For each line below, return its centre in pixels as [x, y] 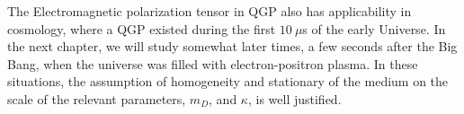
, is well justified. [294, 98]
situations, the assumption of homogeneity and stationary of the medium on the [228, 81]
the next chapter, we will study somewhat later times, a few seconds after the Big [232, 46]
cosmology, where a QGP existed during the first [142, 28]
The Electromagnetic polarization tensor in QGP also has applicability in [210, 11]
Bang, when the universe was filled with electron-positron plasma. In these [213, 63]
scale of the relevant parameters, [97, 98]
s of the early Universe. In [374, 28]
